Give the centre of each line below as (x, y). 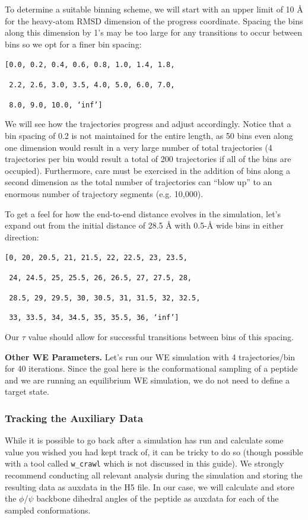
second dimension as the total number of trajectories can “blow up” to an (139, 182)
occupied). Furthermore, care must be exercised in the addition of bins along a (147, 170)
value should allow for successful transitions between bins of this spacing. (161, 336)
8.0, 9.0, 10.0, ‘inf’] (56, 105)
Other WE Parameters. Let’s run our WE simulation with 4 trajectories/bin (150, 356)
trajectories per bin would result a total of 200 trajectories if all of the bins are (148, 159)
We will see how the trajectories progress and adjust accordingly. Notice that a (148, 124)
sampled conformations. (48, 510)
